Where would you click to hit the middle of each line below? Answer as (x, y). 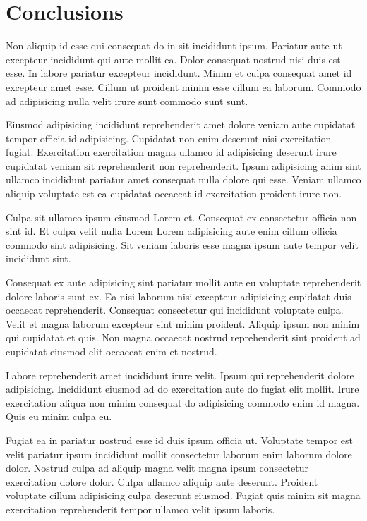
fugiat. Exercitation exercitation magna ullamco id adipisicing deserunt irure (171, 152)
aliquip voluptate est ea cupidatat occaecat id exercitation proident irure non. (174, 194)
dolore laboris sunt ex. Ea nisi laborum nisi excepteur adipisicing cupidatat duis (179, 296)
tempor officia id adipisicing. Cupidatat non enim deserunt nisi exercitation (169, 138)
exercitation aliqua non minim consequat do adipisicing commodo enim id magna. (183, 402)
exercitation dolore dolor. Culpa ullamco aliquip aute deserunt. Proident (162, 481)
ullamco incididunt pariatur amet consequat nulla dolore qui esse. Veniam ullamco (183, 179)
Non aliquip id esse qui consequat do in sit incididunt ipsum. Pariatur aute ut (174, 45)
